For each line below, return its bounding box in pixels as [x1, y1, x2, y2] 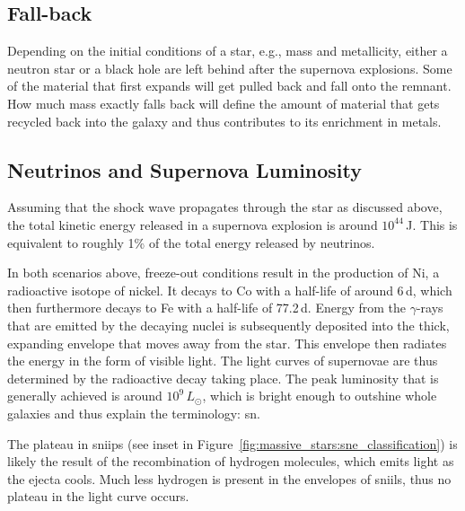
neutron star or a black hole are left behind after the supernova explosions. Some [7, 58, 452, 77]
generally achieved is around [7, 386, 162, 405]
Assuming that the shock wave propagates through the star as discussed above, [7, 198, 443, 216]
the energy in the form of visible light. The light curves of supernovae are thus [7, 351, 438, 370]
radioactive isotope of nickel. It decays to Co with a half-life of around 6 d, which [7, 280, 452, 299]
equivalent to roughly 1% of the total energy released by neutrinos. [7, 233, 375, 251]
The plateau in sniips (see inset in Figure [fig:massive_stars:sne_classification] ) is [7, 434, 458, 453]
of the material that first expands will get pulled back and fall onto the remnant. [7, 76, 452, 95]
